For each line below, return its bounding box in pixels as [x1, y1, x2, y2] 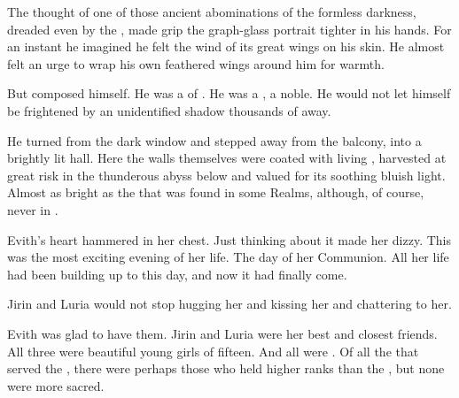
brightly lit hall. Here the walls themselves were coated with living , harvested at [7, 149, 447, 167]
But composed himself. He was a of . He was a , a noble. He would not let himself [7, 84, 451, 103]
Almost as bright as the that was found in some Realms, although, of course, [7, 183, 424, 202]
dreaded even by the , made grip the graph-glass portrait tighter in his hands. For [7, 19, 452, 38]
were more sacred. [7, 376, 105, 394]
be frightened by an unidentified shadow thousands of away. [7, 101, 331, 119]
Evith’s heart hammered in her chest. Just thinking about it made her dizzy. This [7, 230, 451, 249]
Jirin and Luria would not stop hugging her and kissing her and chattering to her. [7, 295, 452, 313]
